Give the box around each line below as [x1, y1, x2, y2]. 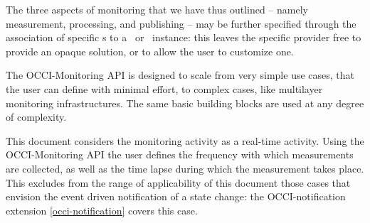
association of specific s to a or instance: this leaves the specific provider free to [6, 30, 361, 45]
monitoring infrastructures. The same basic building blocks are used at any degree [6, 95, 364, 110]
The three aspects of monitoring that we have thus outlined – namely [6, 2, 308, 16]
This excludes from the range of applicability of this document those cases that [6, 175, 351, 190]
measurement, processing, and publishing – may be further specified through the [6, 16, 356, 31]
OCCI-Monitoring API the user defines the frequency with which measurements [6, 147, 354, 162]
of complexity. [6, 109, 67, 124]
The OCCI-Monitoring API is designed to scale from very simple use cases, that [6, 67, 355, 82]
